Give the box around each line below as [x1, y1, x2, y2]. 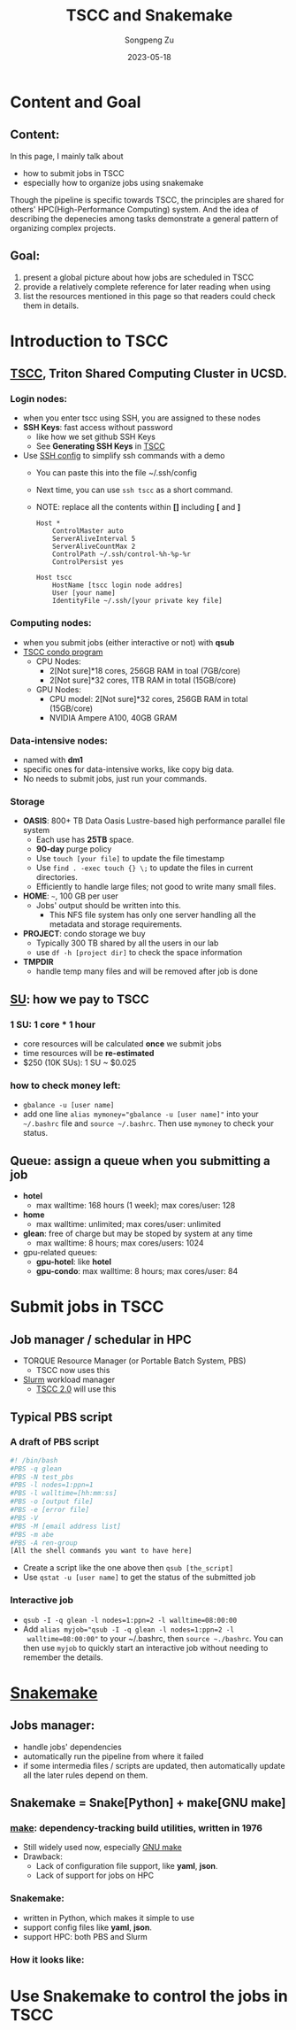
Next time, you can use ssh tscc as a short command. [35, 484, 233, 496]
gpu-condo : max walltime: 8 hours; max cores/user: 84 [35, 1266, 239, 1277]
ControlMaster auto [52, 527, 125, 536]
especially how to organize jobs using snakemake [22, 177, 204, 188]
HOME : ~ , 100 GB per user [22, 891, 118, 901]
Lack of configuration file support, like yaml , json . [35, 1861, 218, 1872]
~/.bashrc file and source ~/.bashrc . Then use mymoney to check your [22, 1118, 275, 1129]
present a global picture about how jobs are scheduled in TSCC [22, 272, 254, 282]
